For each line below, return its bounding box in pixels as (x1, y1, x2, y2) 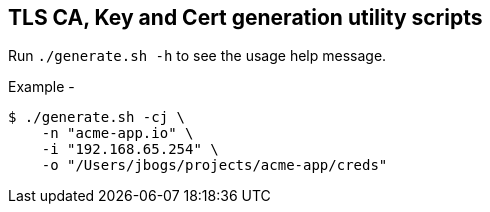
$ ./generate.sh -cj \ (8, 109, 186, 126)
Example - (8, 78, 75, 96)
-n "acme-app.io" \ (41, 125, 194, 142)
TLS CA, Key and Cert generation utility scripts (8, 5, 483, 30)
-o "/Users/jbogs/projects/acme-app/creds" (41, 157, 388, 174)
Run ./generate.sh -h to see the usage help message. (8, 47, 387, 65)
